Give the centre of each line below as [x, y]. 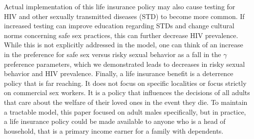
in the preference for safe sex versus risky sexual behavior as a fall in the [113, 54]
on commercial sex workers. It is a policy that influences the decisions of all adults [127, 92]
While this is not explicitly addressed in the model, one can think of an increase [124, 45]
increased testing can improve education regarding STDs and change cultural [119, 26]
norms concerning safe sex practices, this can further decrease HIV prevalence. [121, 35]
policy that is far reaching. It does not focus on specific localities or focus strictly [125, 83]
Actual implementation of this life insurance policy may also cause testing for [120, 6]
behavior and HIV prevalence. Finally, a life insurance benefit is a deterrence [119, 73]
